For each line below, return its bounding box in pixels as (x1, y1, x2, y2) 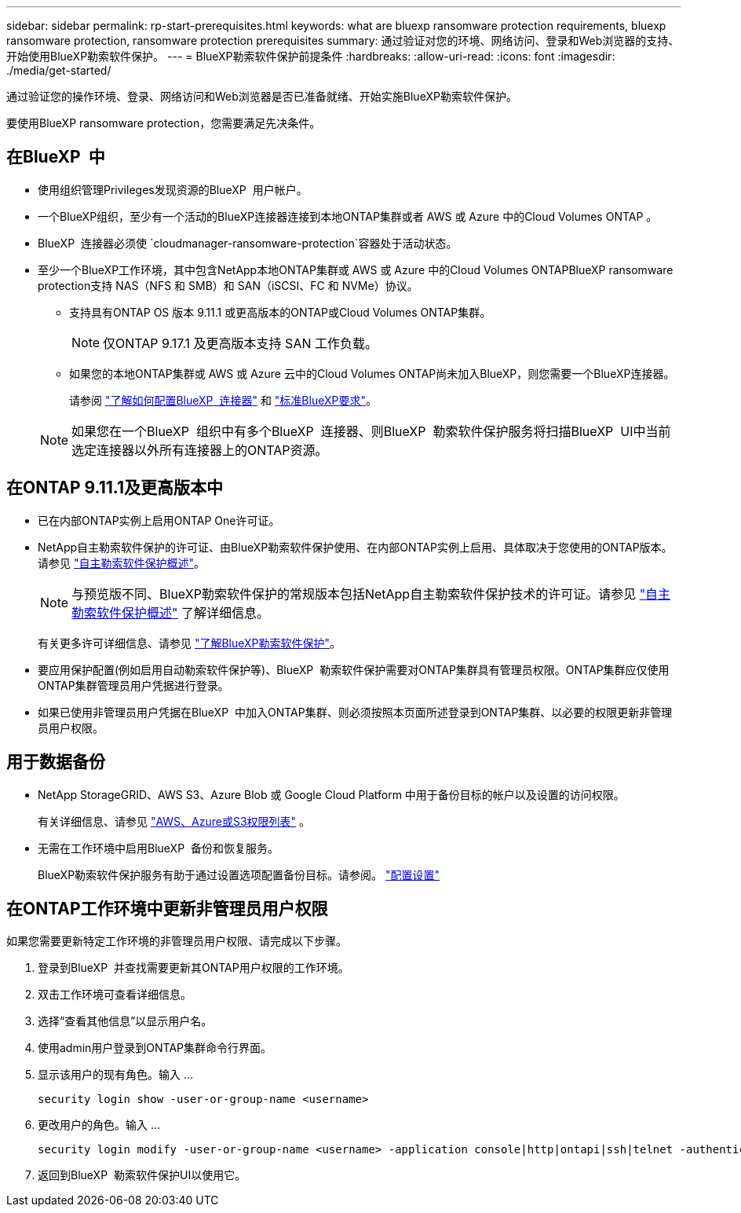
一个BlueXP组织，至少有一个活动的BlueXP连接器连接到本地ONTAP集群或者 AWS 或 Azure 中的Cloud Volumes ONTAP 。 (38, 209, 658, 223)
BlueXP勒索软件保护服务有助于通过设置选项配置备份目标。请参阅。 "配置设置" (38, 867, 440, 881)
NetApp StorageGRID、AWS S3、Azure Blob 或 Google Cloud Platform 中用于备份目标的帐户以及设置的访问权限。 (38, 787, 625, 801)
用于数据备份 (6, 752, 105, 772)
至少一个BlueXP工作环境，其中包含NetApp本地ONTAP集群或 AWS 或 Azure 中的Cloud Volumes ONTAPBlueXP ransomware (38, 262, 673, 277)
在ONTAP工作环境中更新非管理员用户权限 (6, 898, 328, 918)
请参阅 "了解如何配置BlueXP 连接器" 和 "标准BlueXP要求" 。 (69, 393, 377, 407)
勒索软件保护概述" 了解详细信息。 (71, 604, 270, 621)
